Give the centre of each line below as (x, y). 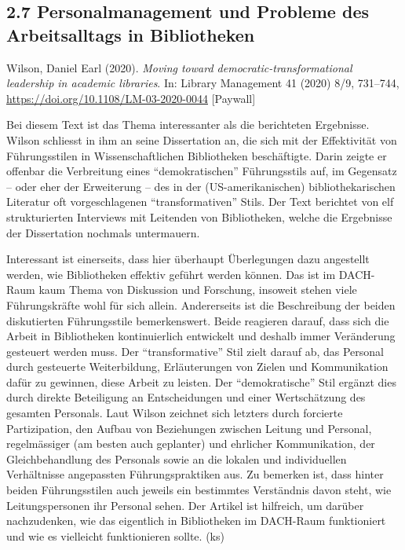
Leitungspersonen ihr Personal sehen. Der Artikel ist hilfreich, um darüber (185, 505)
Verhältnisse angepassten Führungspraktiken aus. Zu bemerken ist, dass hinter (195, 474)
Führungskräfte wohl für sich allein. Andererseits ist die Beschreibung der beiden (201, 304)
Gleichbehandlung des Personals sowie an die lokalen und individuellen (177, 458)
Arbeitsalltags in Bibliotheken (131, 34)
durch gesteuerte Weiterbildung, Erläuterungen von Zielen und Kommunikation (197, 367)
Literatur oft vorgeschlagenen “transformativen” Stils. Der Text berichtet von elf (200, 202)
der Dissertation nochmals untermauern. (103, 232)
